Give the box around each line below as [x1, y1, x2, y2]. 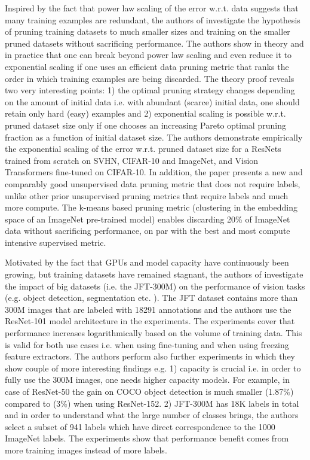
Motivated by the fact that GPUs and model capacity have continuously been [5, 256, 289, 269]
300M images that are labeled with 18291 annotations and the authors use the [5, 303, 291, 315]
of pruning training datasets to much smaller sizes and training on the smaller [5, 25, 290, 38]
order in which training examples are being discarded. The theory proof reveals [5, 72, 294, 84]
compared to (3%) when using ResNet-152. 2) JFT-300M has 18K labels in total [5, 397, 299, 409]
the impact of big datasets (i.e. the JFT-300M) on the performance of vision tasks [5, 279, 305, 292]
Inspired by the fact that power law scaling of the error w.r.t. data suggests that [5, 2, 299, 14]
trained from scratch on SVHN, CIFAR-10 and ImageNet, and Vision [5, 154, 259, 166]
